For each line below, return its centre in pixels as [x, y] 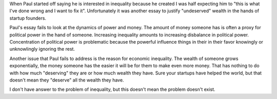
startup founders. [28, 18]
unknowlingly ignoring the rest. [42, 49]
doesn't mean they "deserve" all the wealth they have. [67, 80]
